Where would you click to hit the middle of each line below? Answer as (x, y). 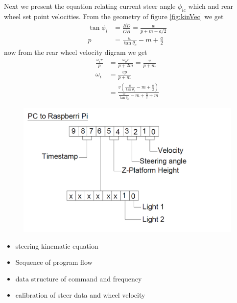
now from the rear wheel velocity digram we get (76, 52)
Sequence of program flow (54, 262)
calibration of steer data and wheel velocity (80, 295)
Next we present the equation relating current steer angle (90, 6)
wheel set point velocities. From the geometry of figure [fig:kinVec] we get (114, 16)
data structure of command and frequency (79, 278)
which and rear (211, 6)
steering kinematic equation (57, 245)
